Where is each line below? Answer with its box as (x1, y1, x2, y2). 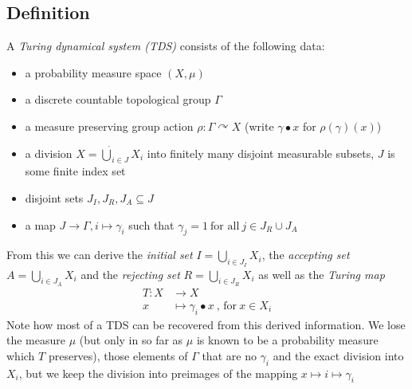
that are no (202, 347, 257, 363)
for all (210, 220, 240, 232)
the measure (6, 332, 65, 348)
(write (245, 117, 274, 134)
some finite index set (25, 163, 126, 179)
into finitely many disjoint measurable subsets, (147, 144, 375, 161)
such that (128, 216, 175, 233)
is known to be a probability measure (196, 332, 379, 348)
